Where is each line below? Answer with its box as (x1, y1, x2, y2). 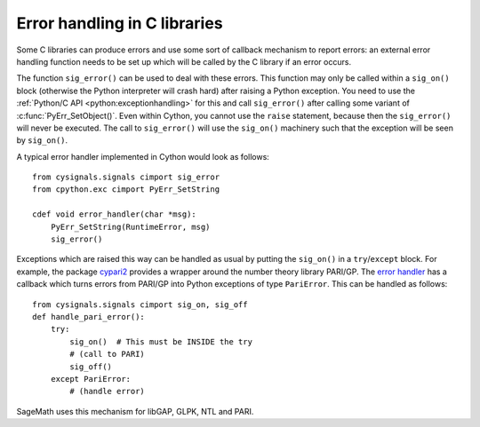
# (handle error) (69, 386, 146, 397)
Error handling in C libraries (16, 13, 223, 33)
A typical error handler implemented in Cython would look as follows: (16, 151, 270, 162)
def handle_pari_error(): (32, 312, 146, 321)
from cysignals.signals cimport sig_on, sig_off (32, 299, 248, 310)
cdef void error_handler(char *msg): (32, 210, 197, 219)
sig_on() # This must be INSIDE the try (69, 336, 253, 346)
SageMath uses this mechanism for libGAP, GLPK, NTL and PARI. (16, 406, 254, 416)
